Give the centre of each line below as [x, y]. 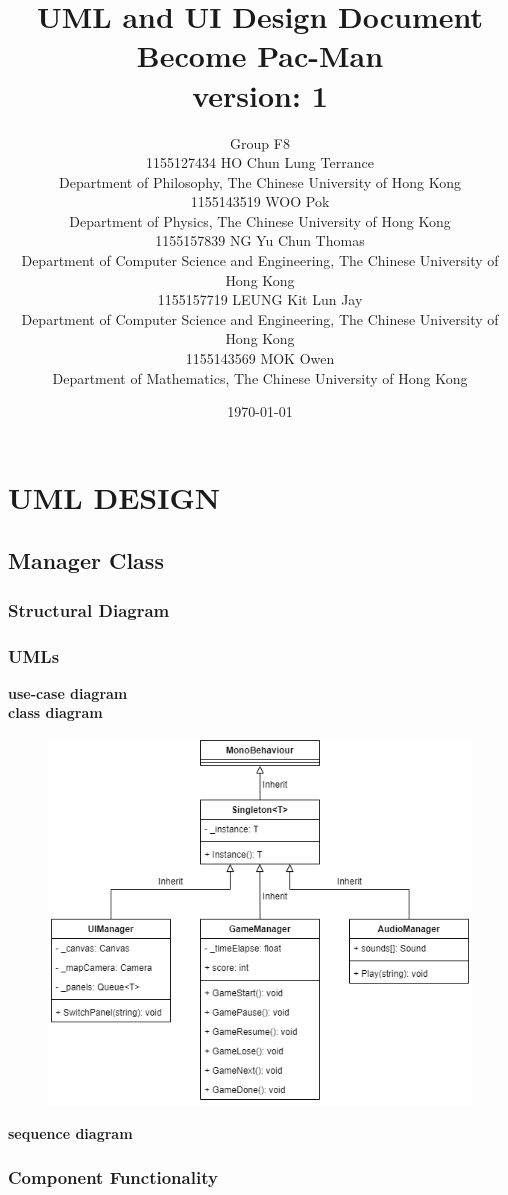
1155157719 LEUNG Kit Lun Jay [260, 299]
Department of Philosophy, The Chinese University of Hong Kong [260, 181]
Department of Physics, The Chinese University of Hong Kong [260, 220]
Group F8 [260, 142]
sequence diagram [70, 1132]
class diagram [55, 712]
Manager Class [86, 560]
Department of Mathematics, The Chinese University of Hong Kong [260, 377]
